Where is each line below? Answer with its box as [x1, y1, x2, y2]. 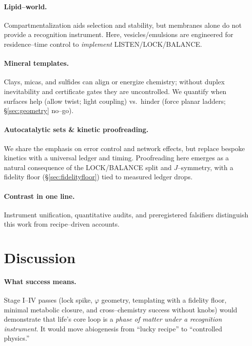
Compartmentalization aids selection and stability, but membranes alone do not [4, 19, 242, 30]
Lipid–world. [4, 1, 47, 11]
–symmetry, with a [177, 162, 233, 172]
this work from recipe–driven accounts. [4, 219, 120, 229]
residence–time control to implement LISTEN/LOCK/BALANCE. [4, 38, 202, 49]
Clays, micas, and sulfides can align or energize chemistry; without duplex [4, 77, 225, 87]
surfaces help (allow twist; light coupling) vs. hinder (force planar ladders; [4, 96, 226, 106]
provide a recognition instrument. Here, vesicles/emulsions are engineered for [4, 29, 233, 39]
